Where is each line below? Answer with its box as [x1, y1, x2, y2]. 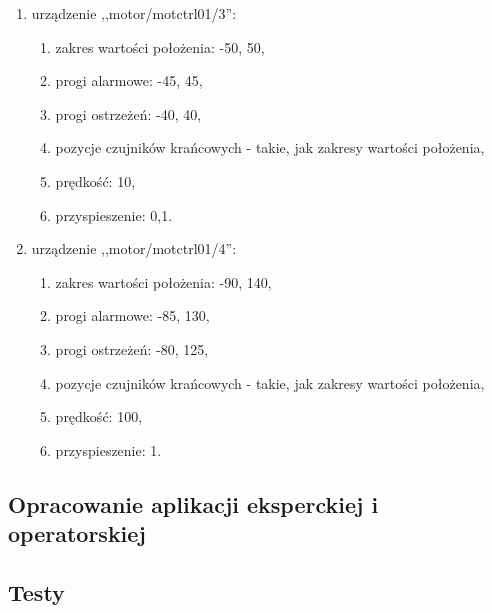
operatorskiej [8, 518, 146, 549]
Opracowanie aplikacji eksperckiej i [8, 488, 379, 519]
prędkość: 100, [55, 406, 143, 427]
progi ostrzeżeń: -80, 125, [55, 338, 209, 359]
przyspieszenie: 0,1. [55, 204, 173, 225]
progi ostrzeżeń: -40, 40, [55, 103, 202, 124]
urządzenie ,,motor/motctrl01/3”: [31, 3, 237, 23]
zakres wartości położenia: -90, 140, [55, 271, 272, 292]
